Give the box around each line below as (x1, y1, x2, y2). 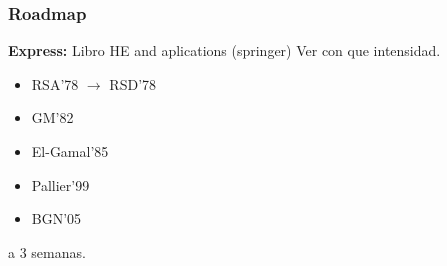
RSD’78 (109, 73, 157, 94)
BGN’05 (31, 208, 82, 229)
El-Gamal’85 (31, 141, 109, 161)
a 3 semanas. (8, 241, 86, 262)
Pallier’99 (31, 174, 90, 195)
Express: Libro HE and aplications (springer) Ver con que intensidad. (8, 40, 441, 61)
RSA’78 (31, 73, 79, 94)
